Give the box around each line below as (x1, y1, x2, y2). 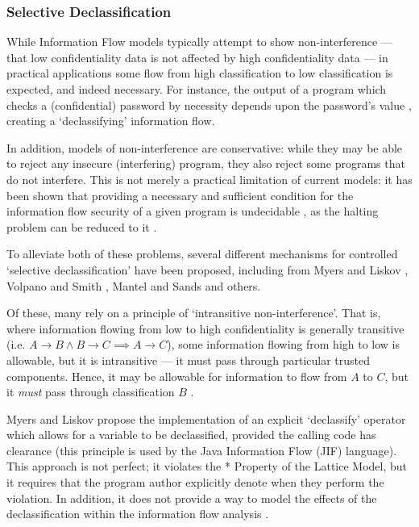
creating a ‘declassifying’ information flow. (6, 112, 215, 129)
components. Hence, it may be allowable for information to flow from (6, 367, 347, 384)
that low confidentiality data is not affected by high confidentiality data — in (6, 48, 388, 65)
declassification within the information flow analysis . (6, 505, 269, 522)
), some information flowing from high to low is (167, 336, 400, 353)
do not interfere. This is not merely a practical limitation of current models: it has (6, 170, 413, 187)
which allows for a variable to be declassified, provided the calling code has (6, 426, 376, 443)
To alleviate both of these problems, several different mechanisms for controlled (6, 245, 398, 262)
